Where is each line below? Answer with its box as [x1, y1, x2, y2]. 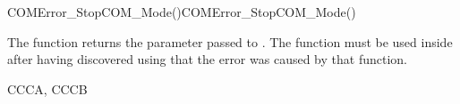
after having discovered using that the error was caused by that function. [7, 50, 407, 68]
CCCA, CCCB [7, 79, 88, 98]
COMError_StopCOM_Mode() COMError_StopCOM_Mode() [7, 3, 356, 20]
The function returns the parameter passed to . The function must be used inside [7, 32, 453, 51]
